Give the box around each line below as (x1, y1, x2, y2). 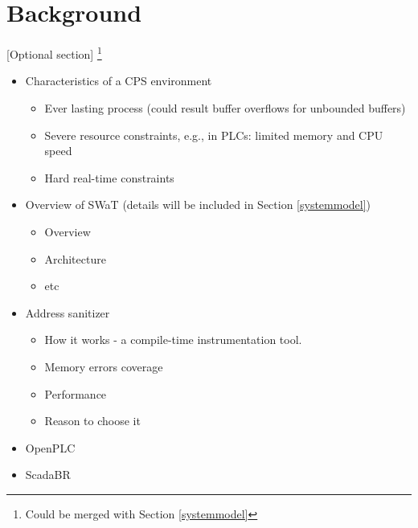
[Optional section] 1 (6, 43, 102, 62)
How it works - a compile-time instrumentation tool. (44, 331, 302, 348)
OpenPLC (25, 439, 76, 456)
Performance (44, 385, 107, 402)
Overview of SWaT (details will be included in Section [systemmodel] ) (25, 196, 371, 213)
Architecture (44, 250, 106, 267)
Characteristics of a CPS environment (25, 72, 212, 89)
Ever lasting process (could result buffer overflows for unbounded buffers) (44, 99, 406, 116)
